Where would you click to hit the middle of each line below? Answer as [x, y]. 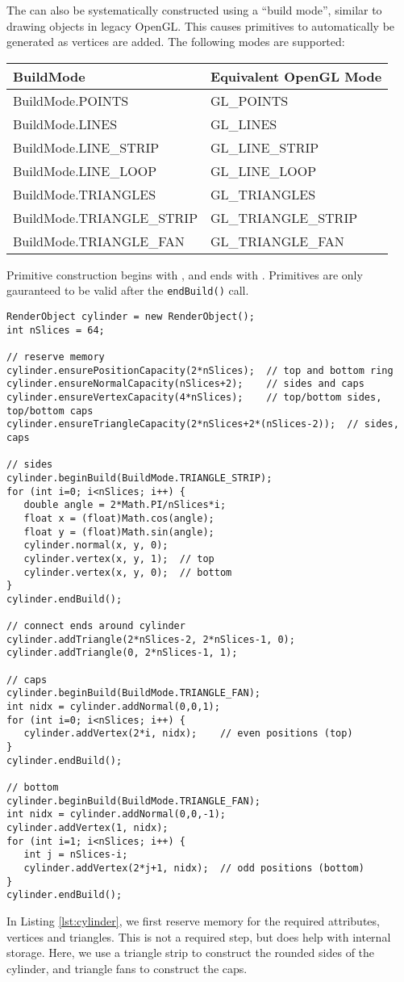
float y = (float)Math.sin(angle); [119, 532]
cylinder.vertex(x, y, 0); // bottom [128, 572]
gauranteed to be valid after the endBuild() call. [128, 290]
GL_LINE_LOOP [264, 170]
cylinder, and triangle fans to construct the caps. [127, 968]
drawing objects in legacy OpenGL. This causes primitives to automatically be [201, 25]
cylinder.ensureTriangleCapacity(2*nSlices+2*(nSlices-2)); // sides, [203, 424]
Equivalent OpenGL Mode [296, 76]
